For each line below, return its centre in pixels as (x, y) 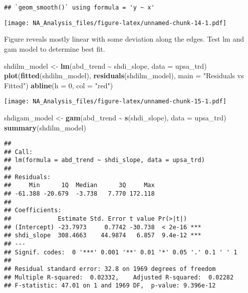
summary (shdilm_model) (45, 127)
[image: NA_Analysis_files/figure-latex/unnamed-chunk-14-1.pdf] (115, 23)
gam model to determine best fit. (55, 48)
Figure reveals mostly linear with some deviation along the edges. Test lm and (124, 39)
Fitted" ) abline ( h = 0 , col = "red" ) (59, 85)
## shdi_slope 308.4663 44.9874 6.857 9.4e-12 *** (103, 236)
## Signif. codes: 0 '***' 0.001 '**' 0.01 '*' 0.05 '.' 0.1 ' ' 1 (121, 252)
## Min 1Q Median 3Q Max (79, 185)
